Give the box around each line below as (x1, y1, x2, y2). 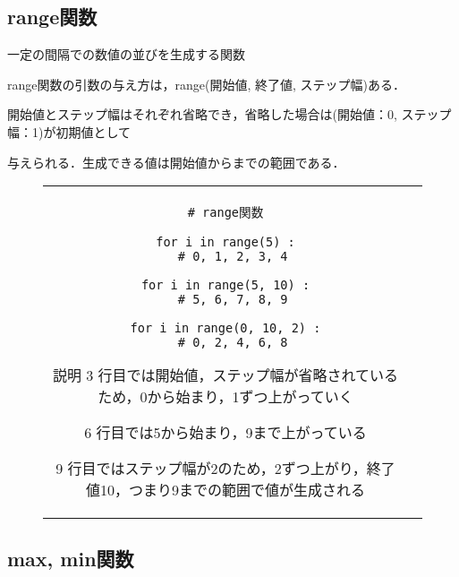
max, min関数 (7, 544, 134, 572)
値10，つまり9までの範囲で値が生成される (85, 479, 365, 501)
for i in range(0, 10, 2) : (130, 321, 321, 336)
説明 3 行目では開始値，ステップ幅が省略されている (52, 365, 399, 386)
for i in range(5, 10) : (140, 278, 310, 293)
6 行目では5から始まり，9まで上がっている (84, 422, 367, 444)
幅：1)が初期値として (7, 122, 132, 141)
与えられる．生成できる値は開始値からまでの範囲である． (7, 152, 345, 171)
